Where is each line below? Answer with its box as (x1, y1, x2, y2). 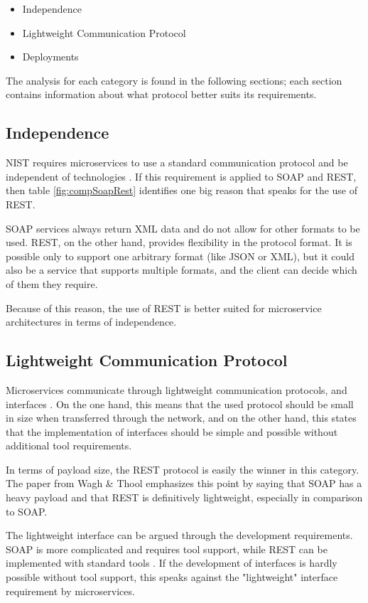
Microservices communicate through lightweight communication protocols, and (6, 382, 347, 397)
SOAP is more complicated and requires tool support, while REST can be (6, 541, 328, 556)
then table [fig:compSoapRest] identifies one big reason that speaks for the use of (6, 183, 358, 198)
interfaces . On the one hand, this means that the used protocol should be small (6, 396, 354, 411)
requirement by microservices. (6, 583, 135, 598)
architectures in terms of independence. (6, 314, 177, 329)
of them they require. (6, 276, 98, 291)
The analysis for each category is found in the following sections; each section (6, 73, 342, 87)
